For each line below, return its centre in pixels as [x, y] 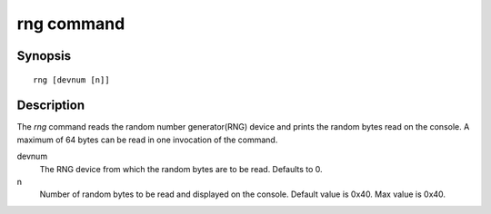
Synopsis [44, 56]
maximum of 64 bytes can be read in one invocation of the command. [147, 140]
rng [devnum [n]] [71, 80]
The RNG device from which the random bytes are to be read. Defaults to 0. [181, 169]
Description [51, 106]
